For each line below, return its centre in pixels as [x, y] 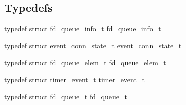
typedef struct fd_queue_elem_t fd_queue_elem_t [85, 62]
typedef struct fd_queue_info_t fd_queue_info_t [83, 29]
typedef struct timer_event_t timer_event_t [75, 79]
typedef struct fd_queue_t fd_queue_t [66, 96]
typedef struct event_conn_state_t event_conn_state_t [93, 45]
